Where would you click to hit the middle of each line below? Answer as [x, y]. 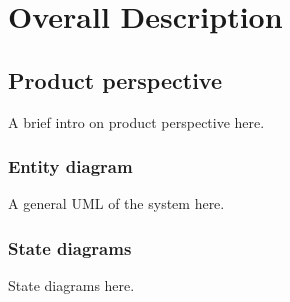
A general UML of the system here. [116, 203]
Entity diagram [70, 166]
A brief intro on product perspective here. [136, 121]
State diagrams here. [71, 285]
